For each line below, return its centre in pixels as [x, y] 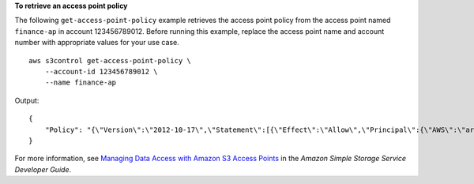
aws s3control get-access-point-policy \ [110, 60]
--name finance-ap [81, 83]
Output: [27, 100]
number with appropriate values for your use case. [97, 43]
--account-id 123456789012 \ [101, 71]
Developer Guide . [43, 169]
